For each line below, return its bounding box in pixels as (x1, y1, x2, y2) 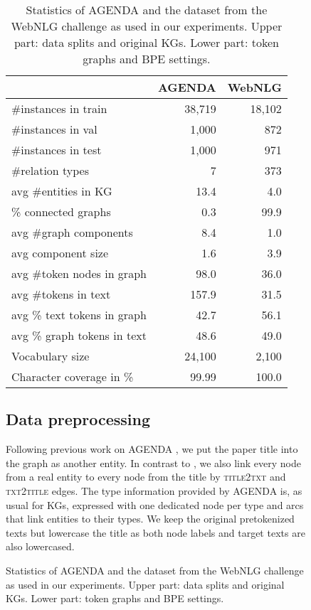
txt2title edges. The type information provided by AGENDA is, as (6, 483, 302, 498)
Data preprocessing (6, 408, 151, 430)
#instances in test (11, 141, 102, 158)
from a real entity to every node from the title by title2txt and (6, 469, 286, 484)
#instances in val (11, 121, 97, 137)
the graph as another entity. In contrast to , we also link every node (6, 455, 301, 470)
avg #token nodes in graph (11, 265, 147, 282)
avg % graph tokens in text (11, 327, 147, 343)
